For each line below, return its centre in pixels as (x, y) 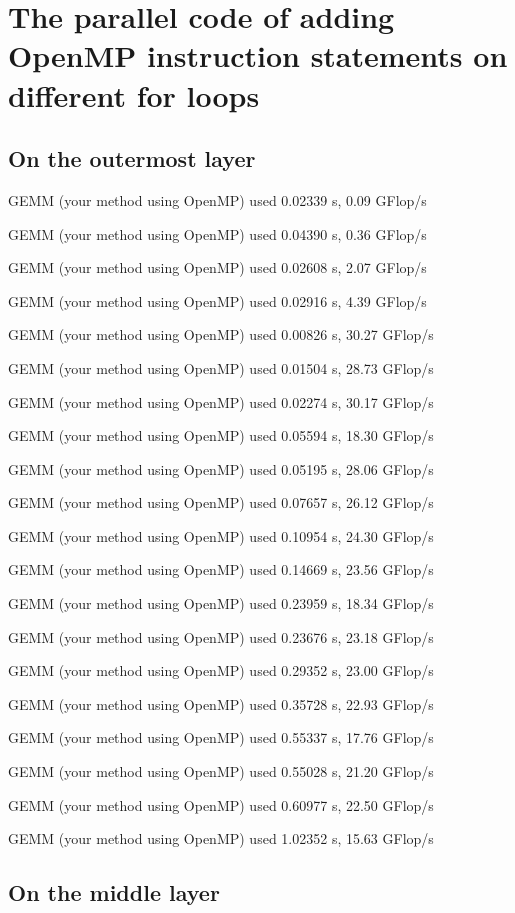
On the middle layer (114, 892)
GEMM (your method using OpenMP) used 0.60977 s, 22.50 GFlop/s (221, 804)
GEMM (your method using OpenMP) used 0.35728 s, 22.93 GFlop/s (221, 703)
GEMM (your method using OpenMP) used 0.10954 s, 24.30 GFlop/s (221, 535)
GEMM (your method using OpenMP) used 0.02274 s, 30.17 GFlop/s (221, 401)
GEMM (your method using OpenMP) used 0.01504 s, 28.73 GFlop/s (221, 367)
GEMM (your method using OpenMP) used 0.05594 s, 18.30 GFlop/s (221, 435)
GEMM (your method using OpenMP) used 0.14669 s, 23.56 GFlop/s (221, 569)
